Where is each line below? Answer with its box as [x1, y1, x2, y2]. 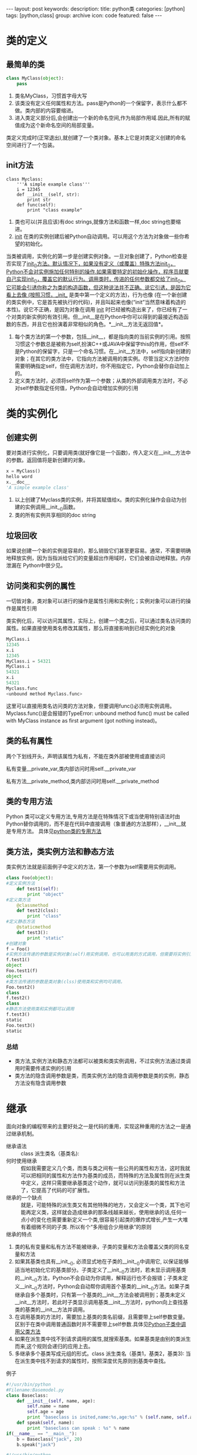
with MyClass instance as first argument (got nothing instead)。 [6, 717, 160, 724]
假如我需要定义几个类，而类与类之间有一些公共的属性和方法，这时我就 [21, 1164, 191, 1171]
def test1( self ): [16, 886, 59, 892]
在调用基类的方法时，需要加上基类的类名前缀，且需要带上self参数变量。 [14, 1313, 188, 1320]
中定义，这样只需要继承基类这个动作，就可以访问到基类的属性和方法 [21, 1179, 185, 1186]
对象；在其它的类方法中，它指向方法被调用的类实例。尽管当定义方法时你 [14, 355, 189, 362]
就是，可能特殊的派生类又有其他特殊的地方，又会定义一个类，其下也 [21, 1201, 185, 1208]
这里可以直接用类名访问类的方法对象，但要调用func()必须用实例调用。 [6, 702, 175, 709]
